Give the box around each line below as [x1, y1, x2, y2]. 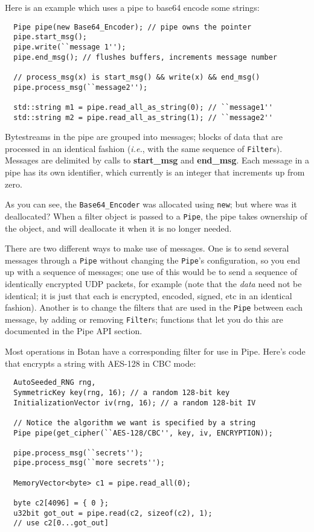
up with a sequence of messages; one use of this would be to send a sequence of [5, 265, 297, 278]
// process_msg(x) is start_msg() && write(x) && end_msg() [13, 72, 260, 81]
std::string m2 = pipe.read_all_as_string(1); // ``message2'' [13, 113, 273, 122]
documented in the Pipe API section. [5, 325, 143, 337]
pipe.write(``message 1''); [13, 42, 126, 51]
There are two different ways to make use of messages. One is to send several [5, 242, 289, 255]
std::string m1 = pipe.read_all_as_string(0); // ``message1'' [13, 103, 273, 112]
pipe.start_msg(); [13, 33, 88, 42]
